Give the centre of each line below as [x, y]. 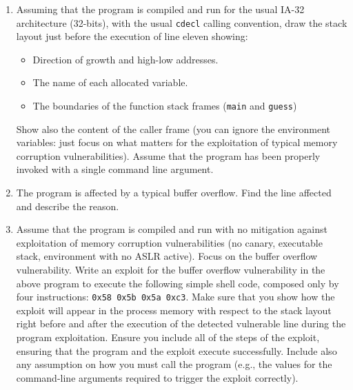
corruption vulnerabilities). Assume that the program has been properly [168, 155]
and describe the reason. [68, 206]
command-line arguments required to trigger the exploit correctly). [157, 377]
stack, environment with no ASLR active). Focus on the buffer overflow [167, 256]
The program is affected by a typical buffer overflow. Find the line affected [174, 193]
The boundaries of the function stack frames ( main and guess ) [165, 106]
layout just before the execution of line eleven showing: [132, 36]
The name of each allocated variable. [110, 82]
